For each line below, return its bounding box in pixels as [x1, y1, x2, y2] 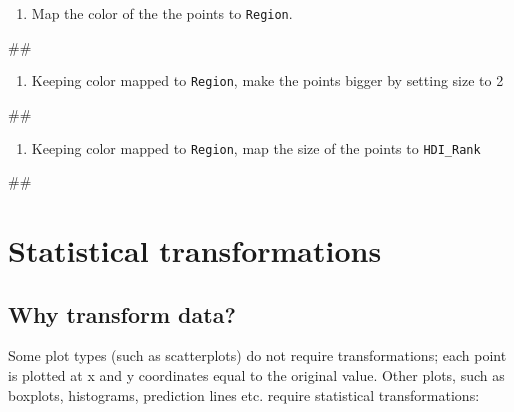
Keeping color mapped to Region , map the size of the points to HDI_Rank [31, 137, 481, 158]
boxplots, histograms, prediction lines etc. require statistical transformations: [8, 384, 480, 405]
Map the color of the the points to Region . [31, 3, 293, 23]
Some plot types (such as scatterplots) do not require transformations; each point [8, 345, 507, 366]
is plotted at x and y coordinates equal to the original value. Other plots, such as [8, 364, 505, 385]
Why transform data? [8, 298, 236, 329]
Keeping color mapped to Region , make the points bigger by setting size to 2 [31, 70, 504, 91]
